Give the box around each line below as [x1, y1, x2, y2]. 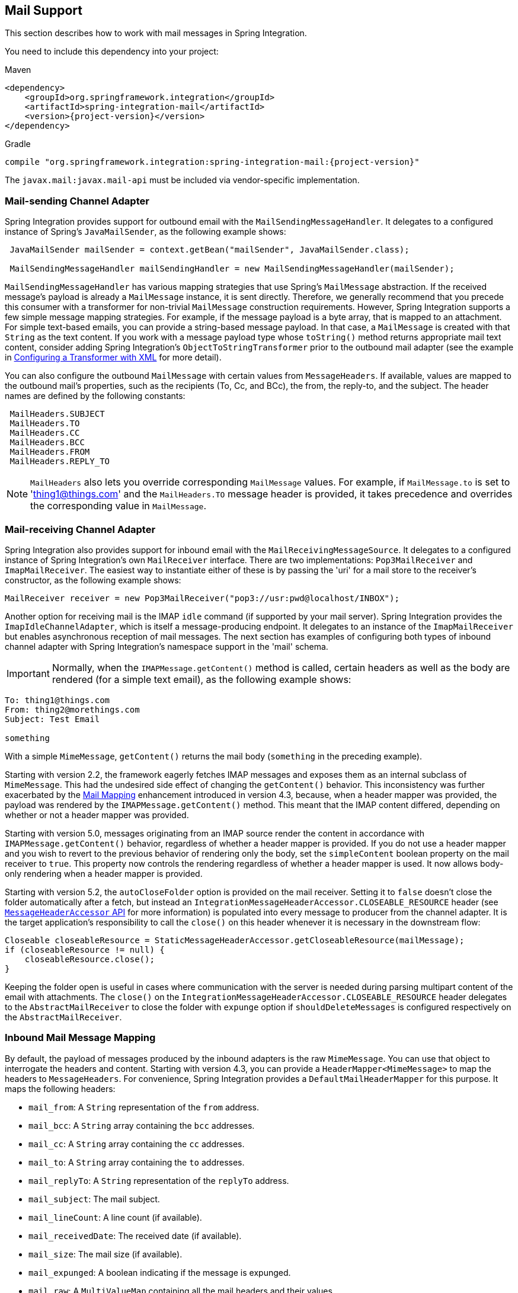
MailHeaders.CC [9, 428, 80, 438]
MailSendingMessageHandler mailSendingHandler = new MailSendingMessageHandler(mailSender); [9, 264, 455, 274]
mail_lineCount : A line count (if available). [28, 1212, 202, 1222]
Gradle [5, 139, 31, 149]
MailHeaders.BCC [9, 438, 85, 448]
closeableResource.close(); [24, 954, 155, 964]
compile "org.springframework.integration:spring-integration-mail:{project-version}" [5, 157, 420, 167]
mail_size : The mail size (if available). [28, 1249, 183, 1259]
